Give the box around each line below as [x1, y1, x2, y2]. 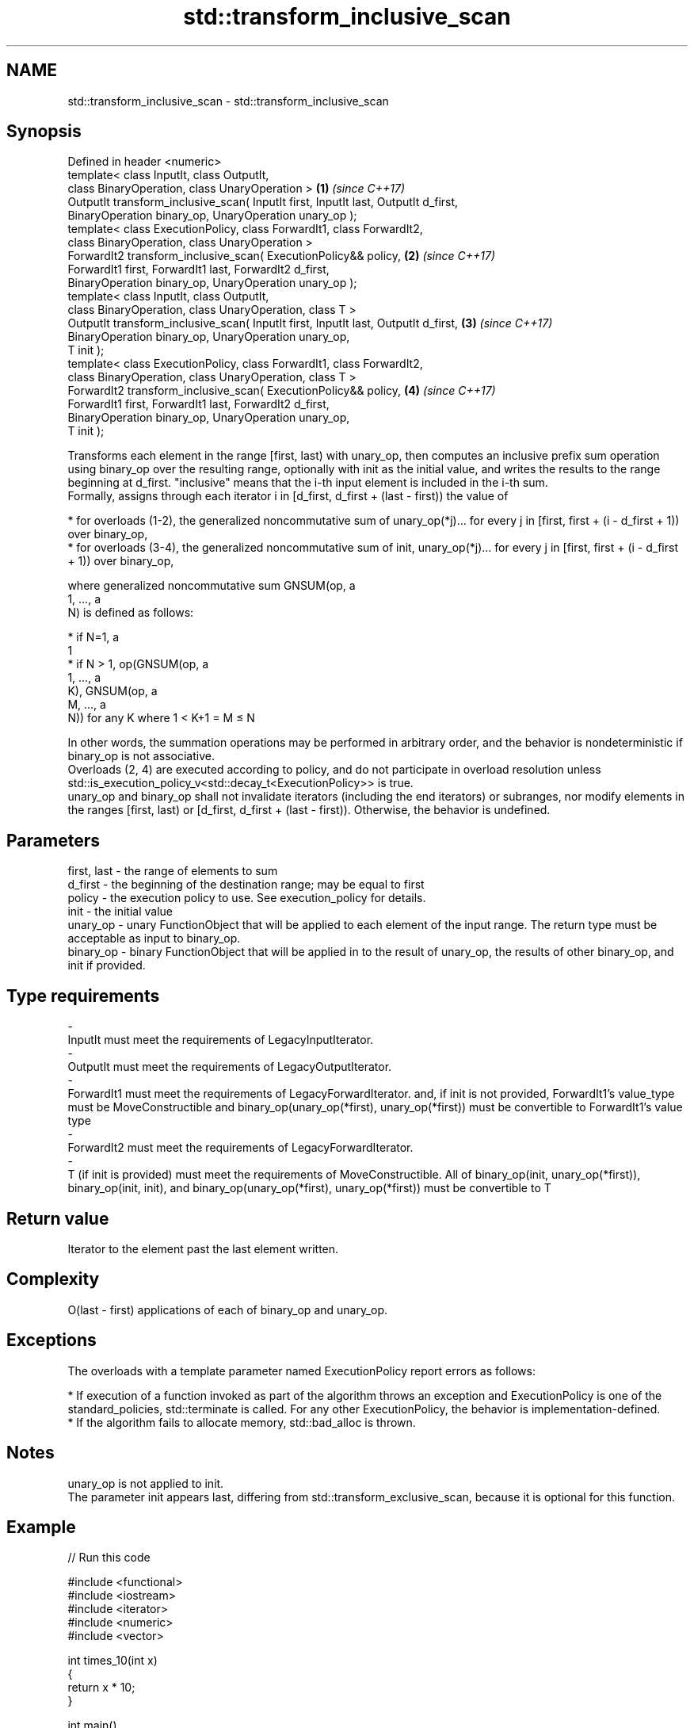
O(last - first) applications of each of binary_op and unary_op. [67, 1302, 388, 1317]
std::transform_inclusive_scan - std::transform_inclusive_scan [67, 94, 389, 108]
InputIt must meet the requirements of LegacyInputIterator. [67, 1033, 374, 1047]
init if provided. [67, 958, 146, 973]
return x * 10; [67, 1680, 135, 1695]
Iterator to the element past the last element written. [67, 1241, 339, 1256]
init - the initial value [67, 904, 173, 919]
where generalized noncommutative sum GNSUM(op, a [67, 579, 356, 593]
